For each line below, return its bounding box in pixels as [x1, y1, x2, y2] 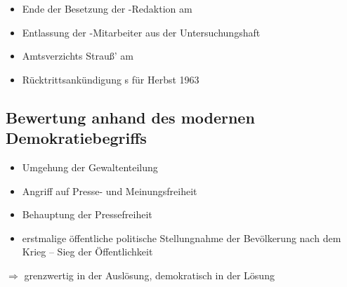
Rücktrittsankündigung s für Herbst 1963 [22, 72, 199, 86]
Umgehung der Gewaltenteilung [22, 159, 158, 174]
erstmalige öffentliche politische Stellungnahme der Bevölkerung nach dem [22, 230, 341, 245]
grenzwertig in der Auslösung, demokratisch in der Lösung [24, 267, 275, 282]
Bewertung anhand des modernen [6, 106, 255, 128]
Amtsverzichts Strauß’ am [22, 48, 133, 63]
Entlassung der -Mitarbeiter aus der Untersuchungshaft [22, 25, 261, 39]
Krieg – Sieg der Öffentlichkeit [22, 244, 153, 259]
